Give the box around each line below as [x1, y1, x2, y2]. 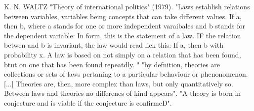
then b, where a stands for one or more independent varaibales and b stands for [4, 21, 245, 31]
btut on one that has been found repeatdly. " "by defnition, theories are [4, 59, 220, 69]
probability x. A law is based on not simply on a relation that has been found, [4, 49, 241, 59]
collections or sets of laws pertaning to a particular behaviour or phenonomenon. [4, 69, 248, 79]
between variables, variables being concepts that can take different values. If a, [4, 11, 242, 21]
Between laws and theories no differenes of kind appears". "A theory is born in [4, 88, 241, 98]
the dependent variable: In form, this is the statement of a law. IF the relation [4, 30, 241, 40]
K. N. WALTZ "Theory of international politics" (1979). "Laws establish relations [4, 1, 250, 11]
